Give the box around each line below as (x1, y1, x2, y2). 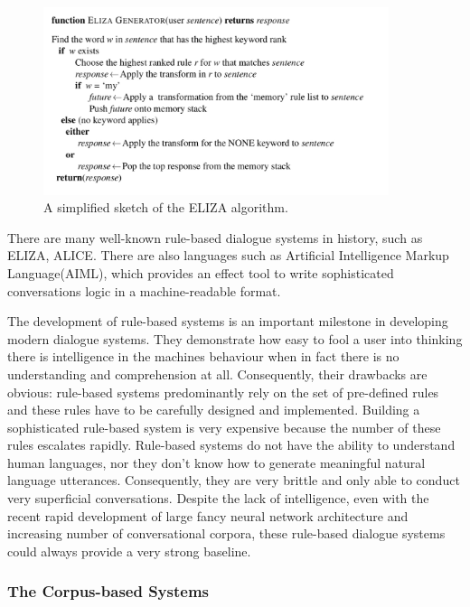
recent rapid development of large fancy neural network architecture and (7, 506, 409, 525)
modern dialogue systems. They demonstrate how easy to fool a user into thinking (7, 329, 463, 348)
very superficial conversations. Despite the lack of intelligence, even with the (7, 489, 429, 508)
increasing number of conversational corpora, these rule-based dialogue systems (7, 524, 446, 543)
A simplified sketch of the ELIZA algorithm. (43, 198, 288, 217)
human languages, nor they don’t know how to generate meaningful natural (7, 453, 426, 472)
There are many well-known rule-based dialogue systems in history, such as (7, 228, 423, 247)
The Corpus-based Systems (7, 580, 209, 602)
